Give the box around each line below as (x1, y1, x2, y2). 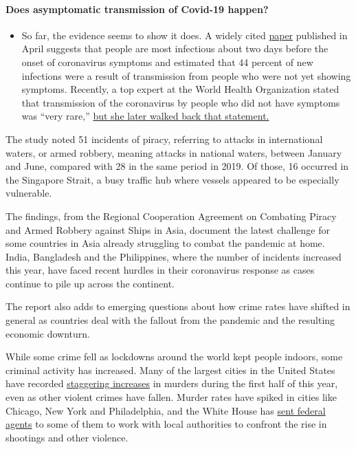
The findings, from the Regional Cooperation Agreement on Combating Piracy (5, 208, 337, 223)
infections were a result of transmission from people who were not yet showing (21, 68, 351, 83)
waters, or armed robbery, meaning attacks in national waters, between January (5, 145, 342, 160)
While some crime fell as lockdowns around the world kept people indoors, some (5, 349, 343, 364)
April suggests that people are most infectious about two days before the (21, 41, 329, 56)
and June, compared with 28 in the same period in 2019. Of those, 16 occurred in (5, 159, 349, 173)
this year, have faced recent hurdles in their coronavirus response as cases (5, 263, 315, 277)
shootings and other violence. (5, 430, 129, 444)
